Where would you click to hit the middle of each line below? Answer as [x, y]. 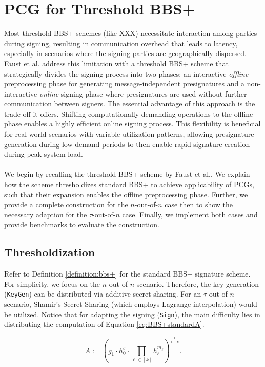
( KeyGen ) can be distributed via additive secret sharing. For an [103, 294]
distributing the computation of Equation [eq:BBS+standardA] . [104, 324]
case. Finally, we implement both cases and [190, 214]
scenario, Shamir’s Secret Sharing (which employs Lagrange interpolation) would [131, 304]
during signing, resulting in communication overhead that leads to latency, [121, 43]
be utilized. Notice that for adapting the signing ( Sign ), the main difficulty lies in [132, 314]
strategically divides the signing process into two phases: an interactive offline [126, 73]
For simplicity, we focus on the [52, 283]
